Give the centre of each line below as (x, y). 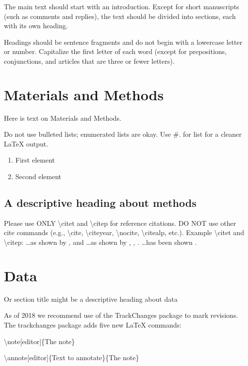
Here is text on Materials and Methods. (63, 118)
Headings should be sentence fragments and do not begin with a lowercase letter (123, 42)
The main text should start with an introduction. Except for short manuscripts (122, 6)
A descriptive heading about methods (100, 203)
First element (35, 160)
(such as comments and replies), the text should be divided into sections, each (120, 16)
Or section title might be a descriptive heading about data (91, 299)
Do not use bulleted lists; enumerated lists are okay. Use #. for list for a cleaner (123, 134)
